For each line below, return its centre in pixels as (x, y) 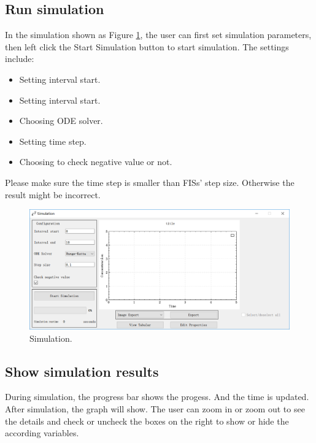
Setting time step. (53, 141)
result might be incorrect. (53, 194)
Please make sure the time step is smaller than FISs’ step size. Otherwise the (150, 182)
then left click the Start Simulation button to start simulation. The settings (147, 46)
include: (20, 59)
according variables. (42, 433)
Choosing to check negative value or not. (96, 162)
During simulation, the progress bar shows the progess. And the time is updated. (157, 397)
